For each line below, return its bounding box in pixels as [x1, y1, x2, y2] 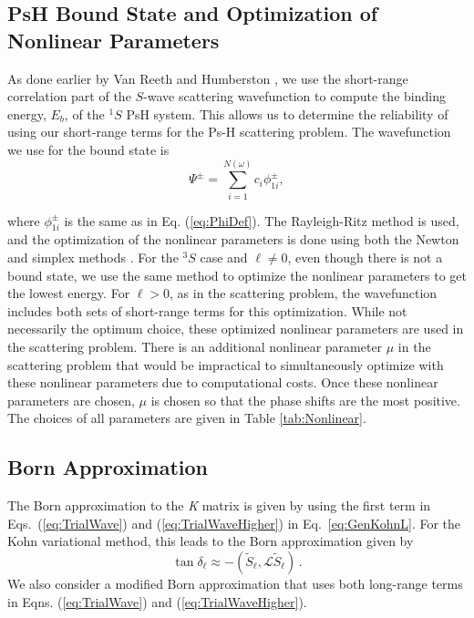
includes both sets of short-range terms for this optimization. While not [7, 301, 407, 320]
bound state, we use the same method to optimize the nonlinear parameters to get [7, 265, 467, 284]
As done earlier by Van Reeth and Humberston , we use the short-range [7, 68, 408, 88]
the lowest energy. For [7, 283, 130, 303]
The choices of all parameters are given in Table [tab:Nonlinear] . [7, 408, 366, 427]
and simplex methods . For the [7, 248, 179, 267]
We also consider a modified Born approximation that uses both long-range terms [7, 574, 463, 592]
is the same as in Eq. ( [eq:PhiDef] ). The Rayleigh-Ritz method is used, [64, 211, 459, 230]
